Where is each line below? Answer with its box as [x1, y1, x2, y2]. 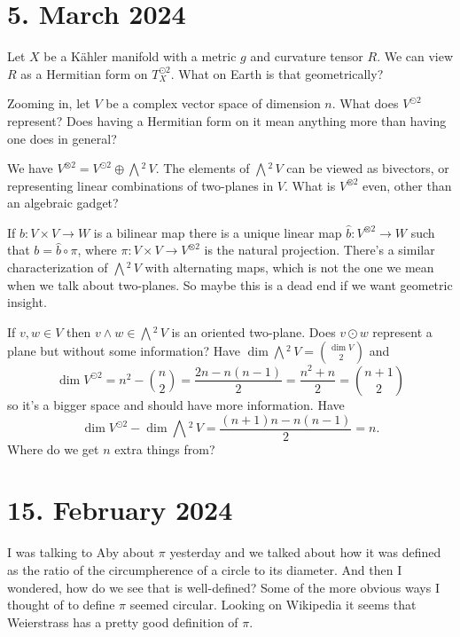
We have [7, 159, 53, 177]
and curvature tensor [250, 47, 363, 66]
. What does [331, 94, 399, 113]
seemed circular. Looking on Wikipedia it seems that [129, 595, 417, 614]
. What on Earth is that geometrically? [170, 64, 384, 83]
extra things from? [114, 439, 215, 458]
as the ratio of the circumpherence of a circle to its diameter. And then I [7, 560, 402, 578]
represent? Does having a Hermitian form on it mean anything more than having [7, 111, 447, 130]
